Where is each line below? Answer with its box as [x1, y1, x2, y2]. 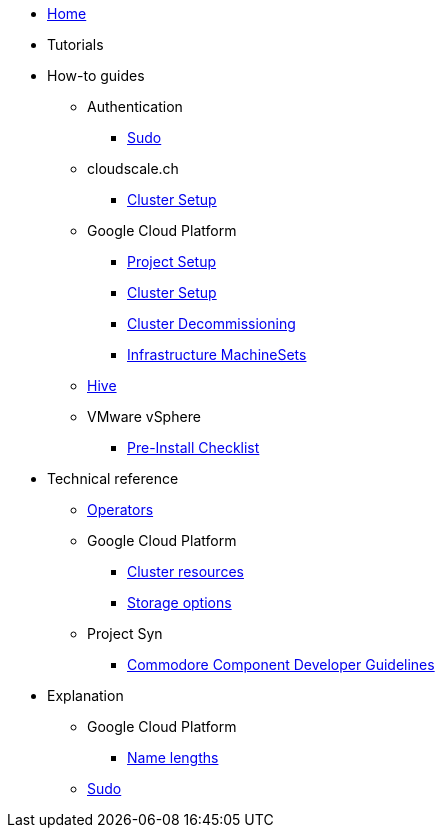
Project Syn [87, 625, 163, 642]
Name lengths [127, 749, 219, 766]
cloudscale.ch [87, 160, 179, 177]
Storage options [127, 594, 232, 611]
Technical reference [47, 470, 179, 487]
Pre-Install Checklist [127, 439, 260, 456]
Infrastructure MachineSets [127, 346, 307, 363]
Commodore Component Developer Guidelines [127, 656, 435, 673]
